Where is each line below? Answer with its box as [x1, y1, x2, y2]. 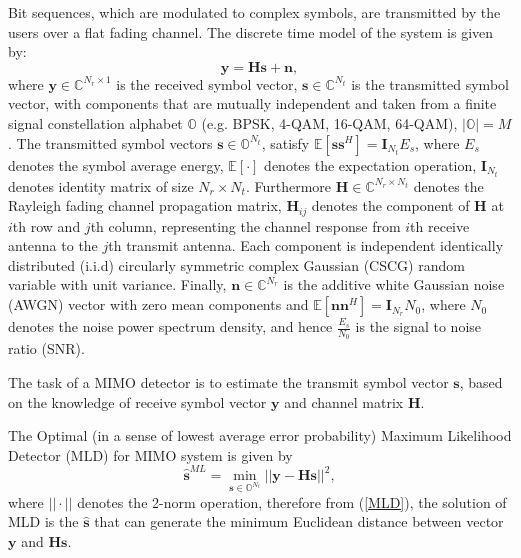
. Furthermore [245, 175, 332, 196]
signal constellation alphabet [8, 112, 183, 133]
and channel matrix [284, 391, 404, 412]
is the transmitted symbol [351, 73, 509, 94]
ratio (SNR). [8, 338, 85, 359]
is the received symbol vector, [116, 73, 298, 94]
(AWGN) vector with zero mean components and [8, 294, 309, 315]
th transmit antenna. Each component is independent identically [108, 235, 504, 256]
